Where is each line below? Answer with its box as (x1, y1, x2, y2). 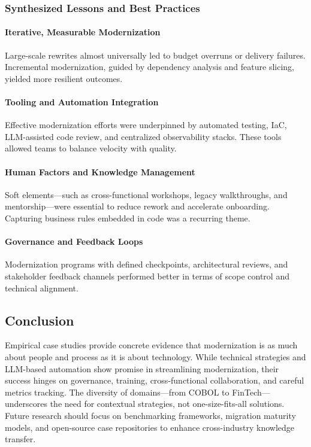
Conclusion (5, 311, 74, 329)
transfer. (5, 433, 36, 445)
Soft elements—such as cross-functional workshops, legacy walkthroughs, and (5, 188, 288, 200)
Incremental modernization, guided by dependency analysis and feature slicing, (5, 60, 294, 73)
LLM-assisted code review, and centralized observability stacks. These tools (5, 130, 282, 142)
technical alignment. (5, 281, 78, 294)
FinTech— (232, 385, 270, 398)
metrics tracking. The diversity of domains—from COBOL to (5, 385, 230, 398)
